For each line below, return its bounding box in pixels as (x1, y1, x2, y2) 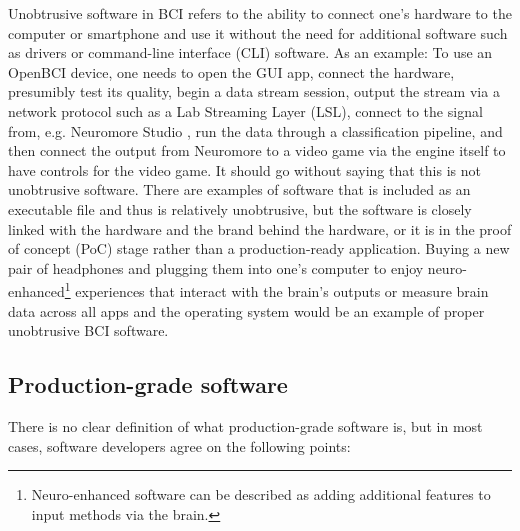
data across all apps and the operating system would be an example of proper (8, 300, 485, 321)
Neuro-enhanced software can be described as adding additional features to (31, 484, 491, 505)
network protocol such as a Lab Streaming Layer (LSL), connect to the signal (8, 100, 483, 121)
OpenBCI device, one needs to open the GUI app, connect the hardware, (8, 61, 455, 82)
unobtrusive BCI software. (8, 320, 169, 341)
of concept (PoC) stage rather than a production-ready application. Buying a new (8, 238, 510, 259)
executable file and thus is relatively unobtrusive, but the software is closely (8, 198, 472, 219)
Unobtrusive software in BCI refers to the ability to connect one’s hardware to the (8, 3, 512, 23)
